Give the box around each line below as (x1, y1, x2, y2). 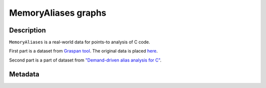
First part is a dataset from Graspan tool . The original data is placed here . (9, 48, 158, 54)
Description (9, 26, 46, 34)
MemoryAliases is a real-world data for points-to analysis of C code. (9, 39, 150, 45)
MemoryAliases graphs (9, 7, 107, 18)
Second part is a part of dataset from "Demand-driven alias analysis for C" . (9, 57, 162, 63)
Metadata (9, 70, 39, 78)
